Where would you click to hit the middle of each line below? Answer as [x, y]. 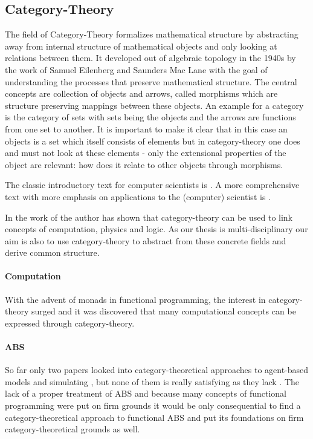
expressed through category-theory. [70, 323]
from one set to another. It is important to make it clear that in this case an [146, 128]
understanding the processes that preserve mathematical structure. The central [151, 81]
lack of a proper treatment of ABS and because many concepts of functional [146, 393]
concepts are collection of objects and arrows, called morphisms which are [141, 93]
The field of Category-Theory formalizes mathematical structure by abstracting [152, 34]
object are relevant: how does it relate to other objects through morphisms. [144, 164]
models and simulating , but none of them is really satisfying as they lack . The [152, 381]
